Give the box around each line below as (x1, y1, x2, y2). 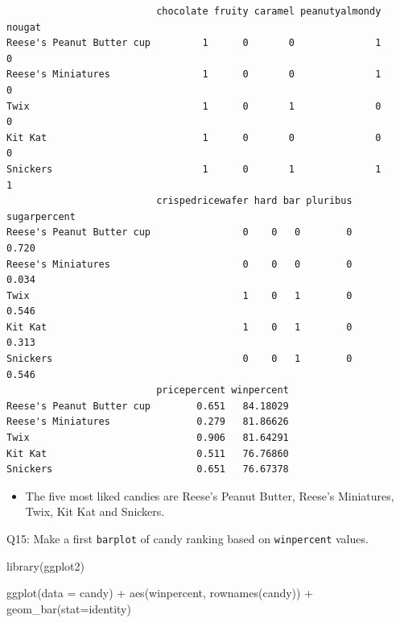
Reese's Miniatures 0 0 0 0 (6, 258, 353, 270)
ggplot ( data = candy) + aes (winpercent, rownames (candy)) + (6, 584, 314, 601)
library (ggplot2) (6, 557, 85, 574)
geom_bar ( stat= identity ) (6, 600, 131, 617)
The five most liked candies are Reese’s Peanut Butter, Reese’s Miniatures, (25, 487, 394, 504)
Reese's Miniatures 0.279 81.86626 (6, 416, 289, 428)
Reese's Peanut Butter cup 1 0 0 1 (6, 37, 381, 49)
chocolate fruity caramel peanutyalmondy (156, 6, 381, 17)
